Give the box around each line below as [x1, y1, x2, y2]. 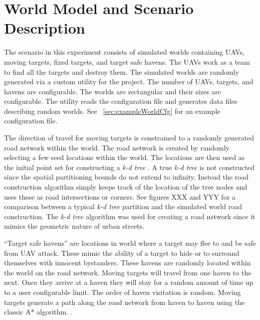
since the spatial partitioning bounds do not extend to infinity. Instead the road [4, 172, 249, 182]
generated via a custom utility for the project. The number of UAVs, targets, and [4, 76, 253, 87]
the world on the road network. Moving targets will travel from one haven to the [4, 267, 251, 277]
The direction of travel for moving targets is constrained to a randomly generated [4, 132, 254, 143]
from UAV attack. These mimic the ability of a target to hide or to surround [4, 247, 239, 258]
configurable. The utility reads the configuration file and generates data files [4, 96, 237, 106]
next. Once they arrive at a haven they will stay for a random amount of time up [4, 277, 253, 287]
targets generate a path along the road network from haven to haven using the [4, 296, 245, 307]
